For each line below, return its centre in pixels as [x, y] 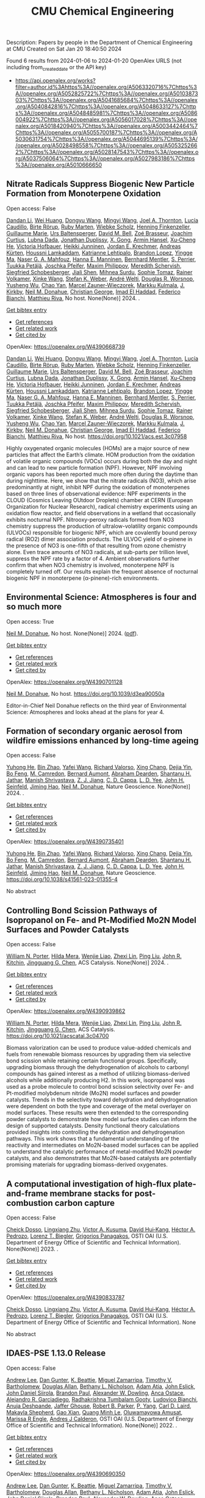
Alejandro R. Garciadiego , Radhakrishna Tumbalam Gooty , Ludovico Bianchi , [102, 1399]
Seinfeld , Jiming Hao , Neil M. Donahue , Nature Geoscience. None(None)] [99, 787]
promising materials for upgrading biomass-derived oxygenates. [87, 1164]
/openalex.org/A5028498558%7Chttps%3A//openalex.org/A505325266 [106, 145]
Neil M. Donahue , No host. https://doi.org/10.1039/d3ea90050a [85, 693]
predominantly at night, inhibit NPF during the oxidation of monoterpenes [98, 487]
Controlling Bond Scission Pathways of [82, 911]
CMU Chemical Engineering [103, 11]
